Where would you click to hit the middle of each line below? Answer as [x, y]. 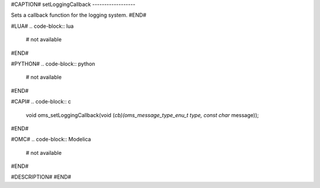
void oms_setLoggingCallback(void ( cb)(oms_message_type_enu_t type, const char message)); [142, 115]
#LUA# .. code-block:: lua [42, 26]
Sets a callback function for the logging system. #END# [79, 15]
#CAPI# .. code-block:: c [41, 102]
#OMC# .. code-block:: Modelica [51, 140]
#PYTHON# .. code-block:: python [53, 64]
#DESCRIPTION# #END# [41, 177]
